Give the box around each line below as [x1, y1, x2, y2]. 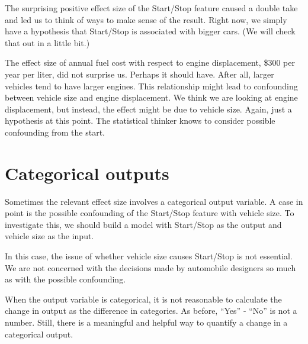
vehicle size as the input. [5, 230, 94, 242]
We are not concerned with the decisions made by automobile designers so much [5, 261, 296, 274]
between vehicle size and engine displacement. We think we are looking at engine [5, 91, 298, 104]
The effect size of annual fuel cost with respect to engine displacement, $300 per [5, 56, 295, 69]
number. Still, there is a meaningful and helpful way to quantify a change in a [5, 316, 288, 328]
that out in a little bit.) [5, 36, 90, 49]
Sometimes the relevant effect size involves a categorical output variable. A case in [5, 195, 303, 207]
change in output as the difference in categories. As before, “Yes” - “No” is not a [5, 304, 297, 317]
